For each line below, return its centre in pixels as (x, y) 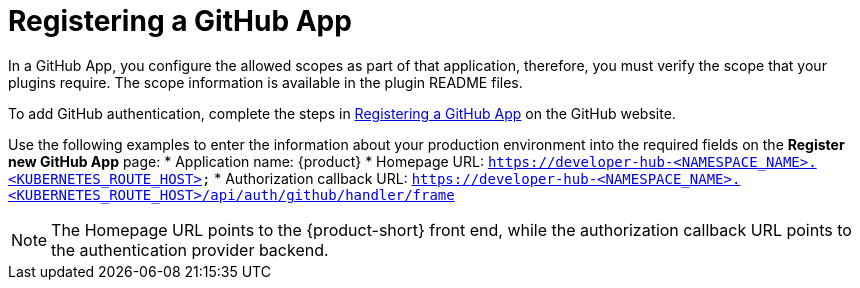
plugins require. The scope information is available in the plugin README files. (265, 82)
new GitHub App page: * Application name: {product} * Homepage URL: (246, 161)
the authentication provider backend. (190, 249)
